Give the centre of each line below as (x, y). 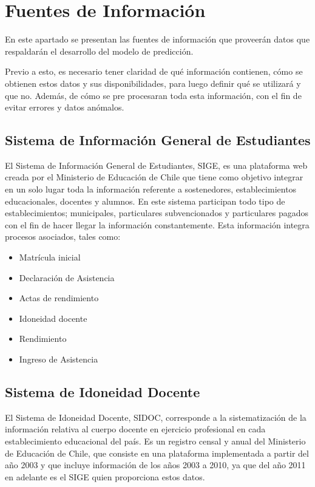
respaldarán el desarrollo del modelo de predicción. (99, 51)
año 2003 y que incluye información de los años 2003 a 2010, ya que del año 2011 (155, 465)
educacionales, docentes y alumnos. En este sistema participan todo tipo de (145, 201)
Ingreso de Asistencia (59, 359)
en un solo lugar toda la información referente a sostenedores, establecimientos (151, 189)
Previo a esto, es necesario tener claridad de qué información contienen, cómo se (154, 71)
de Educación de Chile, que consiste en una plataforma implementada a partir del (157, 453)
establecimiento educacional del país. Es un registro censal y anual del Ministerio (155, 441)
